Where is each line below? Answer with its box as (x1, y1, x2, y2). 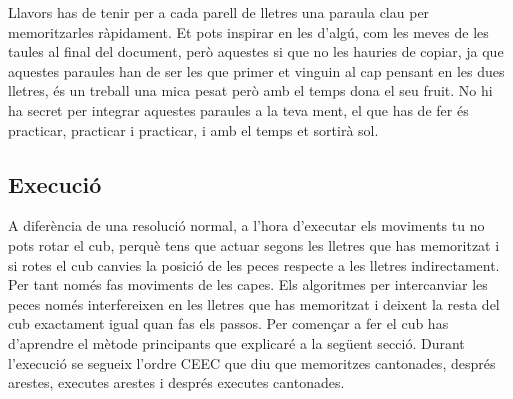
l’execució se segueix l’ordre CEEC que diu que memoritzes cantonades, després (8, 352, 496, 373)
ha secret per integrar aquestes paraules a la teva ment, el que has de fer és (8, 99, 469, 120)
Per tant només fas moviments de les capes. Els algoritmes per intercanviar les (8, 274, 488, 295)
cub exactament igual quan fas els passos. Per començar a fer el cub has (8, 313, 449, 334)
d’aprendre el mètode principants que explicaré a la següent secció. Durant (8, 332, 465, 353)
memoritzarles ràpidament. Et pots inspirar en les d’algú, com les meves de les (8, 21, 489, 42)
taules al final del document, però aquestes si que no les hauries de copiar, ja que (8, 41, 504, 62)
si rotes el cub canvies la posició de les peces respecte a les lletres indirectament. (8, 254, 500, 275)
